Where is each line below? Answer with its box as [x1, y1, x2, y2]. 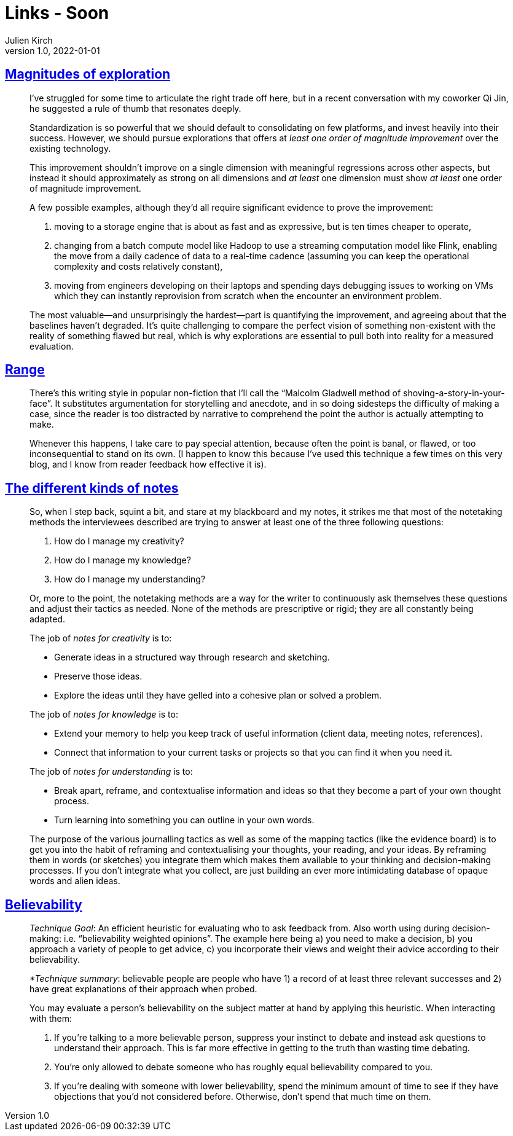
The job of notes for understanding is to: [29, 766, 193, 777]
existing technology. [29, 143, 111, 154]
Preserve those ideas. [54, 671, 143, 682]
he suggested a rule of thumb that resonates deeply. [29, 103, 241, 114]
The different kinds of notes [5, 480, 179, 496]
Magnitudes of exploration [5, 66, 171, 82]
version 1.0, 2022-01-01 [5, 45, 100, 56]
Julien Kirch [5, 34, 53, 45]
